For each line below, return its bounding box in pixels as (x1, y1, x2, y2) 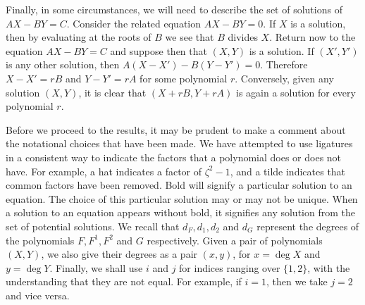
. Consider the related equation (66, 15, 202, 30)
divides (228, 30, 258, 44)
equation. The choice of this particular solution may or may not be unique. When (6, 191, 358, 206)
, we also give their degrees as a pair (41, 247, 198, 261)
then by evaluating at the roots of (6, 30, 151, 44)
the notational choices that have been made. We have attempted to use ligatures (6, 136, 353, 151)
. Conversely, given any (235, 70, 334, 85)
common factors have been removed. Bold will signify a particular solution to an (6, 178, 352, 192)
